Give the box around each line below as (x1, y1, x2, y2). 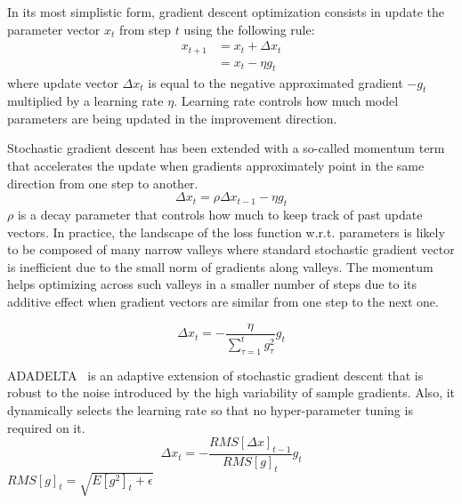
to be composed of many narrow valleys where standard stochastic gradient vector (7, 240, 455, 259)
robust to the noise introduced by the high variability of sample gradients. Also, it (7, 383, 456, 402)
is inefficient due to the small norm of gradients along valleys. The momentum (7, 257, 434, 276)
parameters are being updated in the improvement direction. (7, 108, 337, 127)
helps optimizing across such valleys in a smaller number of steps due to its (7, 275, 417, 293)
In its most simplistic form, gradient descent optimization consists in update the (7, 3, 445, 20)
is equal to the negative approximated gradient (148, 73, 403, 92)
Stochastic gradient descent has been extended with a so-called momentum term (7, 139, 445, 157)
